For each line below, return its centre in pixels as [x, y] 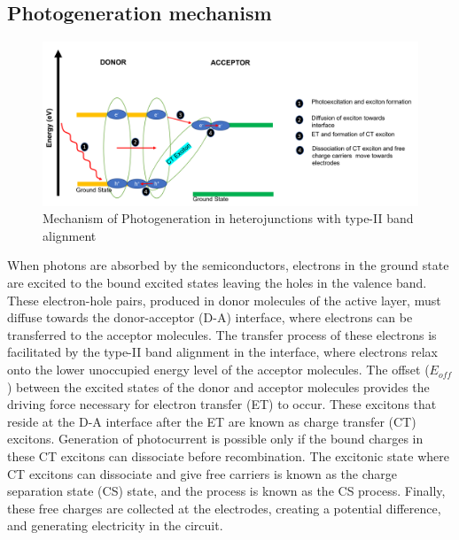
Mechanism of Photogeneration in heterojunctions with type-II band [228, 218]
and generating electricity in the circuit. [115, 525]
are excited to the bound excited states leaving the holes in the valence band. [217, 283]
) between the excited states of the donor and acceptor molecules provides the [218, 386]
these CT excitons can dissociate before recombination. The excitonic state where [228, 456]
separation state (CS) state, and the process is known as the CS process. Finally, [226, 491]
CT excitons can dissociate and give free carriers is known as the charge [202, 473]
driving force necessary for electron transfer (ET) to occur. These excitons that [222, 404]
